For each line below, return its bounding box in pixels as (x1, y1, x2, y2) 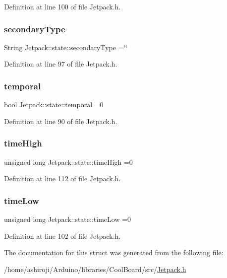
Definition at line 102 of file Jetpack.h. (4, 230, 121, 241)
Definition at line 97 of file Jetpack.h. (4, 59, 117, 69)
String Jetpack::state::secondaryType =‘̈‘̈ (4, 42, 128, 52)
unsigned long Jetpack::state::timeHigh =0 (4, 156, 133, 167)
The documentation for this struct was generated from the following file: (4, 247, 224, 258)
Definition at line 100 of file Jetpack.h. (4, 1, 121, 11)
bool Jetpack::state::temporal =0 (4, 99, 104, 110)
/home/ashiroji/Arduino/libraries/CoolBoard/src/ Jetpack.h (4, 264, 186, 274)
